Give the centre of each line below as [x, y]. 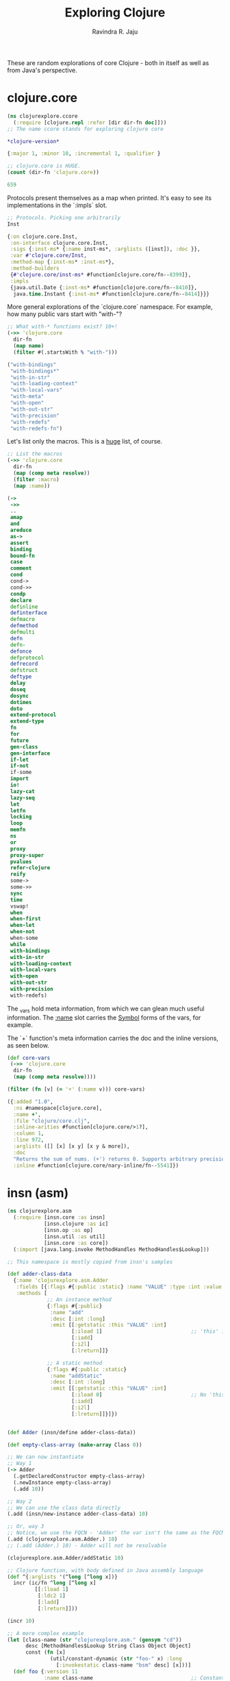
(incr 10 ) [21, 1621]
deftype [21, 677]
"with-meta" [27, 397]
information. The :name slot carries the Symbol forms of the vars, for [104, 1017]
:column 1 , [29, 1134]
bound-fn [23, 556]
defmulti [23, 632]
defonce [21, 651]
